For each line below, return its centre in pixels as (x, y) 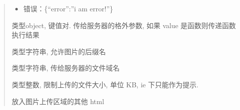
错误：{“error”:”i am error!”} (68, 8)
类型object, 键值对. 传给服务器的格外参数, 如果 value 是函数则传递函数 (124, 25)
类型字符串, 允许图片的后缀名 (59, 51)
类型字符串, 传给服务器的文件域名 (66, 68)
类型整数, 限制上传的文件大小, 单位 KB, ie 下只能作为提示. (105, 84)
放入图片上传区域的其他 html (58, 101)
